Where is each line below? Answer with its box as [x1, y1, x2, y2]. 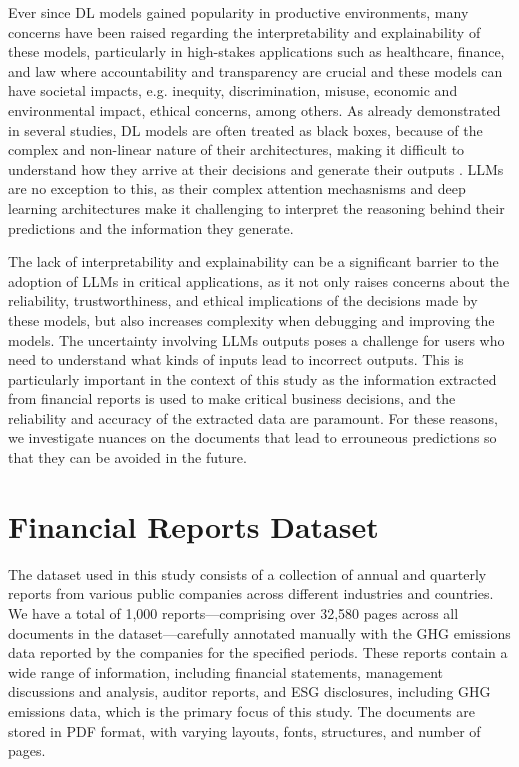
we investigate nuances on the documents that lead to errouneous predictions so [8, 427, 497, 448]
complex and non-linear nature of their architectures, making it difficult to [8, 139, 465, 160]
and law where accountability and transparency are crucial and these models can [8, 60, 503, 81]
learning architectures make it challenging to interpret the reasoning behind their [8, 197, 505, 218]
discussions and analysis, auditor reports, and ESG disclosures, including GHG [8, 681, 491, 702]
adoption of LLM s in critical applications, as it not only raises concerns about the [8, 270, 510, 291]
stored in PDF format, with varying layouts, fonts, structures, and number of [8, 720, 481, 741]
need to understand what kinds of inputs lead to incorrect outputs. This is [8, 349, 464, 370]
